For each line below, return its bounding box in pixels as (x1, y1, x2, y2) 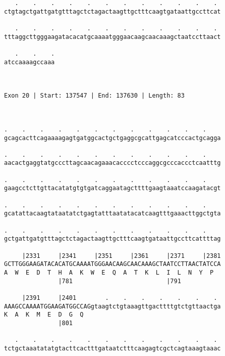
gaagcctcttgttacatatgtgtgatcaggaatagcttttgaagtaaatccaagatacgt (4, 185, 221, 192)
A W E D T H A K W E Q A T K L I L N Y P (4, 269, 214, 276)
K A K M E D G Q (4, 311, 84, 319)
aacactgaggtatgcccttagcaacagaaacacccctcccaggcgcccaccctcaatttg (4, 159, 221, 167)
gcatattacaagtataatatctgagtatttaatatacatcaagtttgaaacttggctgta (4, 210, 221, 217)
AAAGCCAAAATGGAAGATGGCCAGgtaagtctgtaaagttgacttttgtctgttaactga (4, 302, 221, 310)
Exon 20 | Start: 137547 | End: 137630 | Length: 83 (4, 92, 185, 100)
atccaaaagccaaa (4, 58, 55, 66)
